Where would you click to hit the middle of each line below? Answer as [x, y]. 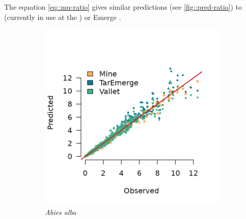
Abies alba [61, 212]
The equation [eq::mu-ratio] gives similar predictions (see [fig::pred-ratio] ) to [123, 7]
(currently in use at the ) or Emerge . [63, 17]
